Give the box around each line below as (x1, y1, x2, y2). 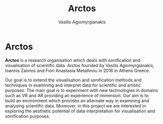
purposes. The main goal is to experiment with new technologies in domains (5, 87, 159, 93)
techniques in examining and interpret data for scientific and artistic (5, 82, 141, 88)
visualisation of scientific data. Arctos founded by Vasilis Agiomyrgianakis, (5, 62, 155, 68)
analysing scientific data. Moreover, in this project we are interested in (5, 103, 146, 108)
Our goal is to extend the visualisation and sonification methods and (5, 77, 142, 83)
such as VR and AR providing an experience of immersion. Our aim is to (5, 92, 149, 98)
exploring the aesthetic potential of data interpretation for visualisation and (5, 108, 155, 114)
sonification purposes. (5, 113, 50, 119)
